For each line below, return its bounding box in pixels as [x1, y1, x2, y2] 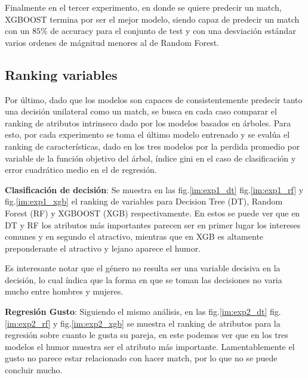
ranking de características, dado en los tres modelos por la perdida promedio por [5, 140, 300, 152]
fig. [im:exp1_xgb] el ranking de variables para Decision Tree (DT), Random [5, 195, 283, 207]
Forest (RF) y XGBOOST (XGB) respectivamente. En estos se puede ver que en [5, 206, 300, 219]
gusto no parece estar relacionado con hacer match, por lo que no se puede [5, 352, 278, 364]
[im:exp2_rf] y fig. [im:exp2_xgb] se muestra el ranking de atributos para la [5, 317, 281, 329]
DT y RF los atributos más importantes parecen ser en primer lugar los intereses [5, 218, 301, 231]
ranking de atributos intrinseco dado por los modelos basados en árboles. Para [5, 116, 291, 129]
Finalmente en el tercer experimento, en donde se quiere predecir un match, [5, 1, 282, 13]
